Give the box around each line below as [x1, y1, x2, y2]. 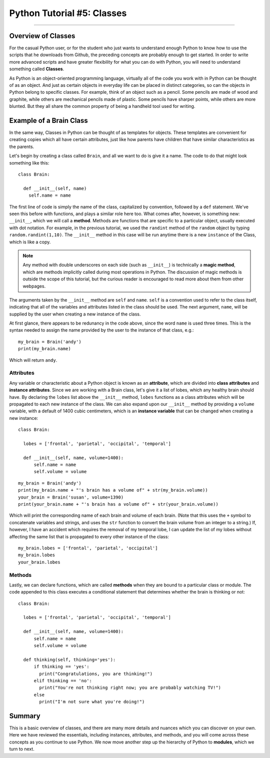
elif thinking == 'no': [33, 678, 92, 683]
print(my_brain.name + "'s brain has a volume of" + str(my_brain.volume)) [18, 487, 208, 493]
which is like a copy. [9, 239, 51, 245]
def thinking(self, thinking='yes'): [23, 657, 116, 662]
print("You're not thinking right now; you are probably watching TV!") [39, 685, 221, 691]
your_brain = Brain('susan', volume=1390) [18, 494, 124, 500]
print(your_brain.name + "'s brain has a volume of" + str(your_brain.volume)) [18, 502, 218, 507]
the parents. [9, 143, 34, 149]
